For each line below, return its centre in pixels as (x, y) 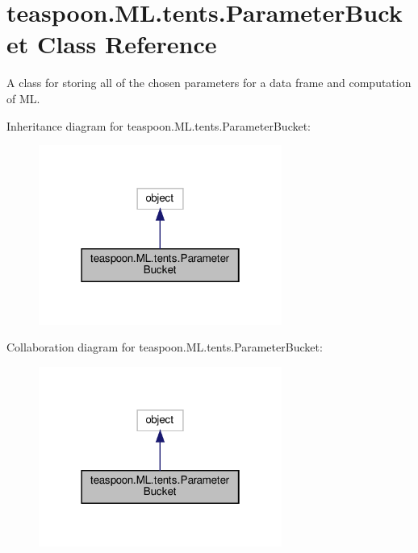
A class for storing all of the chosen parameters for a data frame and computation (209, 83)
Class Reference (127, 44)
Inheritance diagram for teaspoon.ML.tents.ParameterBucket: (159, 125)
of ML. (23, 98)
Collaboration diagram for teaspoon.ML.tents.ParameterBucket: (165, 347)
